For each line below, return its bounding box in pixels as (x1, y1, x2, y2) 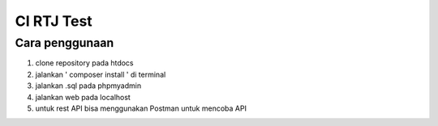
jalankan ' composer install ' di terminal (35, 69, 166, 79)
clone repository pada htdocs (35, 58, 134, 68)
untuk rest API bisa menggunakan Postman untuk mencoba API (35, 103, 247, 113)
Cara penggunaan (15, 36, 114, 50)
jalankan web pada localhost (35, 92, 131, 102)
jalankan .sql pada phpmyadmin (35, 81, 142, 90)
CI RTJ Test (15, 12, 92, 30)
